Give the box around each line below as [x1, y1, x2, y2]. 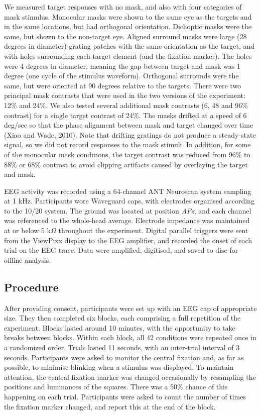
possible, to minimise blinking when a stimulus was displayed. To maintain [4, 362, 234, 372]
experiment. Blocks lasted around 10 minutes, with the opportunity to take [4, 322, 235, 333]
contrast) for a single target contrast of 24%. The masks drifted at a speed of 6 [4, 110, 247, 120]
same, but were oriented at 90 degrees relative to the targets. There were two [4, 80, 241, 90]
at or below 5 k [4, 225, 51, 236]
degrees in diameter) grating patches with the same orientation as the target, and [4, 41, 255, 51]
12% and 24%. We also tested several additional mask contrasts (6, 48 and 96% [4, 99, 248, 110]
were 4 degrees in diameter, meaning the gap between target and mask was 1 [4, 60, 240, 71]
